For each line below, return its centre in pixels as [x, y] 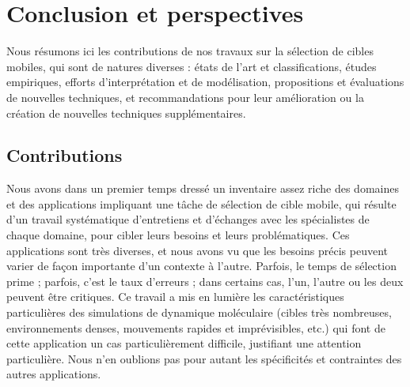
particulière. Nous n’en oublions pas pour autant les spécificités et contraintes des [204, 358]
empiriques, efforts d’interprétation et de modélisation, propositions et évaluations [205, 82]
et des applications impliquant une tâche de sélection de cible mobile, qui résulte [201, 203]
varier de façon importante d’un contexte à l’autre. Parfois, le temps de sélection [201, 266]
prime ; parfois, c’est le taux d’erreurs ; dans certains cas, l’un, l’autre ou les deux [205, 281]
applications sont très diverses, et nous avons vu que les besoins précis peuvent [197, 250]
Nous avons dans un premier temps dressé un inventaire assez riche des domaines [203, 188]
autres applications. [54, 374]
